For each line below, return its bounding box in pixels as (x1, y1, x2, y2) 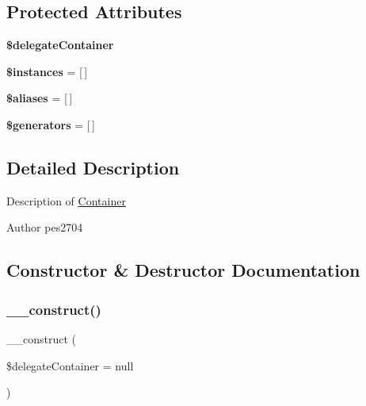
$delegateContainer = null (6, 357, 134, 373)
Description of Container (6, 192, 126, 209)
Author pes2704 (6, 219, 83, 236)
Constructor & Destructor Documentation (6, 258, 360, 282)
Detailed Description (6, 155, 180, 179)
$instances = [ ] (6, 63, 88, 79)
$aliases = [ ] (6, 90, 73, 106)
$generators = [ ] (6, 116, 95, 132)
